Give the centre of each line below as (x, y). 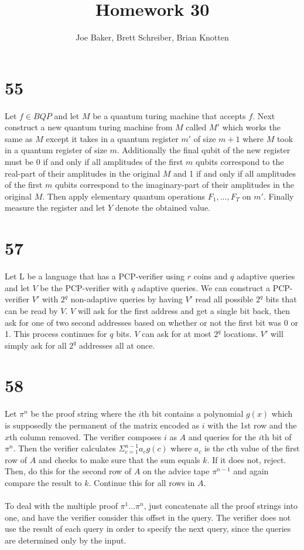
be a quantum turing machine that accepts (169, 115)
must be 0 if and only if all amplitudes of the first (94, 162)
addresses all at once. (117, 345)
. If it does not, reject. (247, 459)
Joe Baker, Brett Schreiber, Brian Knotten (152, 37)
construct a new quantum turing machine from (89, 127)
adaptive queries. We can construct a (204, 287)
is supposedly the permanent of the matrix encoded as (102, 425)
